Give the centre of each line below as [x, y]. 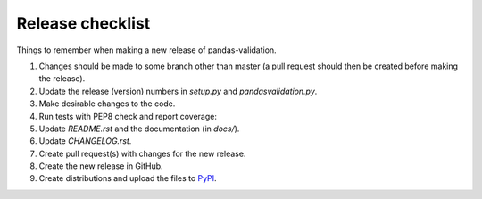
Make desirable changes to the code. [107, 104]
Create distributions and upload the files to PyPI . [128, 178]
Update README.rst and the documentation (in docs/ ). [139, 129]
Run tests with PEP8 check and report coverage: [128, 116]
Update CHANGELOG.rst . [85, 141]
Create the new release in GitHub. [101, 166]
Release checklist [83, 23]
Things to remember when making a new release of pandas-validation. [146, 50]
